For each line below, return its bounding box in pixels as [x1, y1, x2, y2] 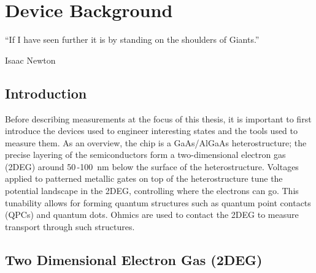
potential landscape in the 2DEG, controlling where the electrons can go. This [5, 184, 299, 197]
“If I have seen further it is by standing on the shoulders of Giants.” [5, 33, 260, 46]
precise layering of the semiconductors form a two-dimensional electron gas [5, 148, 286, 161]
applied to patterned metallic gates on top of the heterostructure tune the [5, 172, 283, 185]
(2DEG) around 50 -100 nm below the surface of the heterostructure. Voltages [5, 160, 299, 173]
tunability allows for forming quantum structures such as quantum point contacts [5, 196, 311, 209]
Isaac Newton [5, 53, 56, 66]
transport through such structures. [5, 220, 135, 233]
